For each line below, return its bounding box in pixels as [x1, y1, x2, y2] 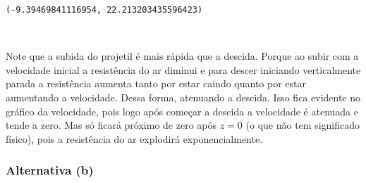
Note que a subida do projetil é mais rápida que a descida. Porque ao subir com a [6, 49, 359, 63]
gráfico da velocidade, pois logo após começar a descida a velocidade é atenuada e [6, 103, 358, 118]
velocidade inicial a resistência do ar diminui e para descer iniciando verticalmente [6, 62, 361, 77]
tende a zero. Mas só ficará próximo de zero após [6, 118, 217, 132]
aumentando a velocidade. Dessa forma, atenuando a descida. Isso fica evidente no [6, 90, 361, 105]
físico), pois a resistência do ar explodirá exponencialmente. [6, 131, 263, 146]
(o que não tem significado [245, 118, 360, 132]
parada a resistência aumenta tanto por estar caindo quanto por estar [6, 76, 306, 91]
